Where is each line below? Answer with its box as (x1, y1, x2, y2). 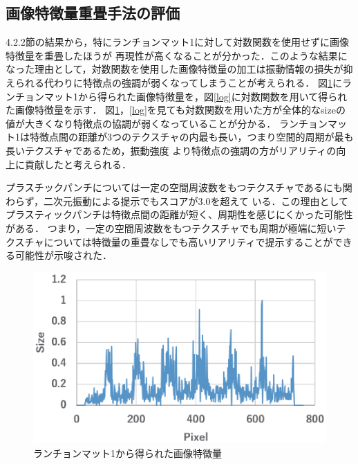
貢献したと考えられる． (24, 157, 131, 171)
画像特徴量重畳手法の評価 (6, 2, 180, 24)
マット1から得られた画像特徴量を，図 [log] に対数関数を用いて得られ (44, 89, 348, 103)
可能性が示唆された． (15, 248, 112, 262)
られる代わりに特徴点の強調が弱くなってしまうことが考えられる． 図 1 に (15, 75, 342, 89)
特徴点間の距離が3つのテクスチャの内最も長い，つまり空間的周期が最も (29, 130, 354, 144)
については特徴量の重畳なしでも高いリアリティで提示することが (44, 234, 333, 249)
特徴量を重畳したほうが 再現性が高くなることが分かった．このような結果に (6, 48, 348, 62)
